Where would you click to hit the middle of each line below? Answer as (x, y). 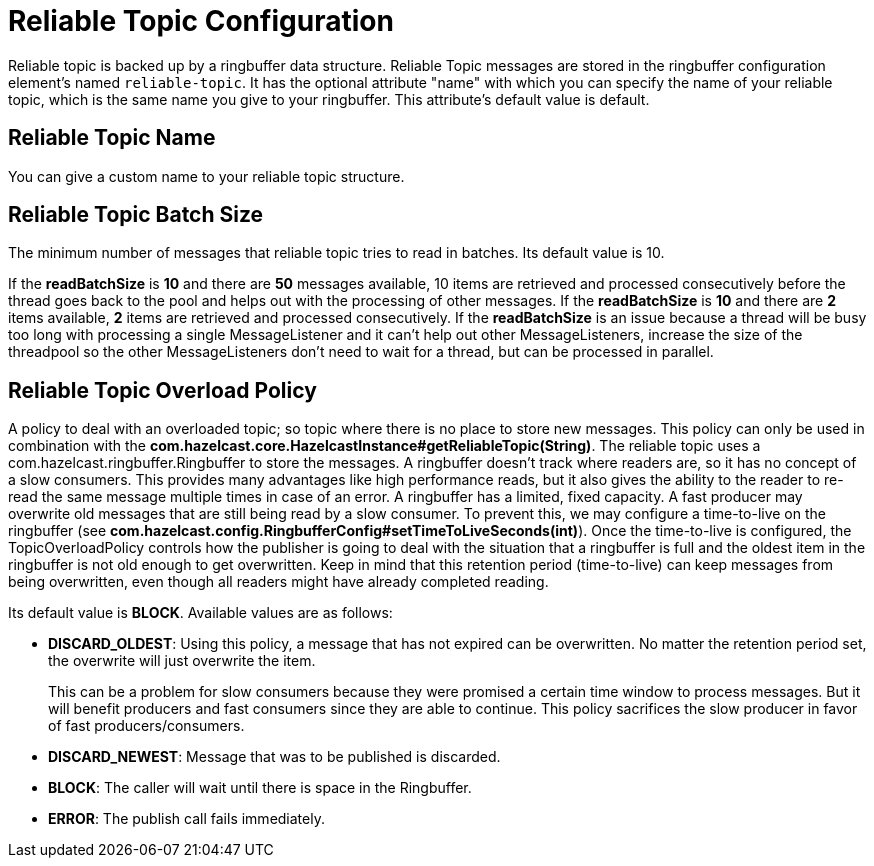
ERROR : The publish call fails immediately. (186, 819)
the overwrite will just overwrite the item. (182, 661)
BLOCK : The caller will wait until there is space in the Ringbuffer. (260, 788)
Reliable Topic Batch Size (136, 215)
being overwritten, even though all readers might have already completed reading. (278, 582)
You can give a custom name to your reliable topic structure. (206, 176)
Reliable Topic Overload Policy (162, 390)
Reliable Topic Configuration (201, 21)
